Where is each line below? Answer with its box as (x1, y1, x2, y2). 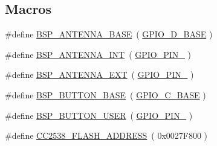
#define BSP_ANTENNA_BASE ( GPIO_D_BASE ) (5, 28, 213, 40)
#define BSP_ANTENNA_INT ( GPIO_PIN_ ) (5, 48, 191, 60)
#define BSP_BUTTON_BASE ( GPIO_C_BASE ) (5, 88, 206, 101)
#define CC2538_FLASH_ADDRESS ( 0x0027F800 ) (5, 129, 208, 142)
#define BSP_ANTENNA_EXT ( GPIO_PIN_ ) (5, 68, 194, 81)
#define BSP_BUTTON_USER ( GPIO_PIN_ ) (5, 109, 193, 121)
